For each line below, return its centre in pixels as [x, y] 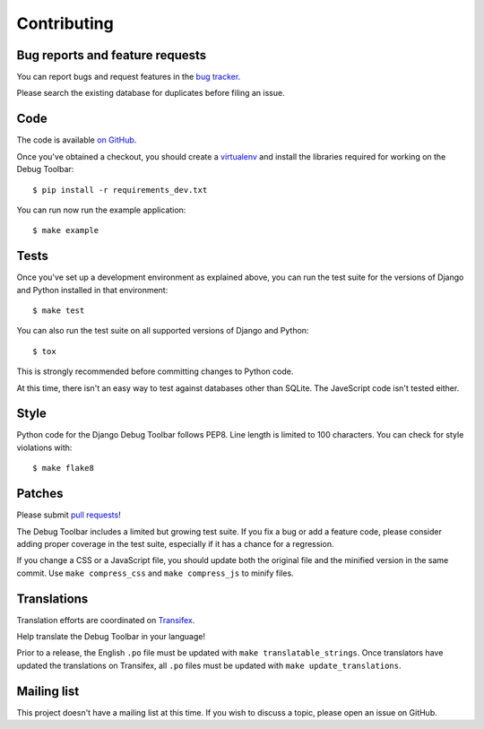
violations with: [44, 447]
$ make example [66, 230]
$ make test [59, 311]
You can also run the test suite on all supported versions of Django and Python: [163, 331]
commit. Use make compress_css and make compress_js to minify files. [156, 573]
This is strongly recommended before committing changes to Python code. [155, 371]
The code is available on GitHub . [77, 140]
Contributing [65, 23]
